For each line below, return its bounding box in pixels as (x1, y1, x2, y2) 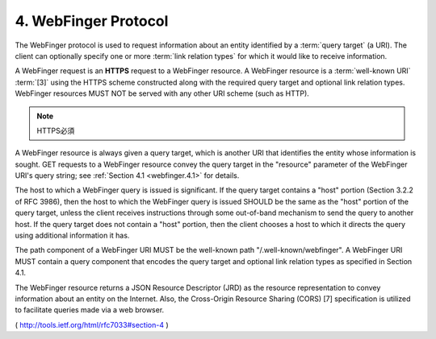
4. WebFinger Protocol (15, 12, 169, 30)
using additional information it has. (15, 230, 130, 241)
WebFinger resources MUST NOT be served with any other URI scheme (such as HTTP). (15, 89, 310, 98)
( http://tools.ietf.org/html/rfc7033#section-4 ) (15, 320, 169, 329)
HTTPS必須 (36, 126, 75, 135)
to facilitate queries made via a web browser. (15, 305, 165, 315)
